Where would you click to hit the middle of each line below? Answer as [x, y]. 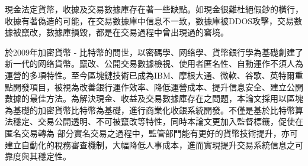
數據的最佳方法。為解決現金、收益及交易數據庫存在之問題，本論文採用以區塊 [154, 98]
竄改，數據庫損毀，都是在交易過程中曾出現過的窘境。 [125, 32]
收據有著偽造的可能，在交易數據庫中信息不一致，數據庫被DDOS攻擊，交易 [150, 20]
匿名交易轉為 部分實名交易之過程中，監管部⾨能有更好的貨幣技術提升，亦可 [151, 133]
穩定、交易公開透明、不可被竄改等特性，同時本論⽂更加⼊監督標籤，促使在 [158, 121]
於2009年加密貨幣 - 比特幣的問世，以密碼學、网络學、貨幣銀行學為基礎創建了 [154, 52]
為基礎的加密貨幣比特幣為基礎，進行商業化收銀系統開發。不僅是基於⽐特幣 [150, 110]
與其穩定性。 [46, 156]
